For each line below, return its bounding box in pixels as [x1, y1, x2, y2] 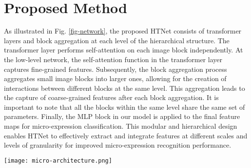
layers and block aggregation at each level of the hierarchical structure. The [4, 35, 230, 45]
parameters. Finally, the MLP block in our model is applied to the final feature [4, 111, 240, 121]
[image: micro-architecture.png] [4, 157, 112, 164]
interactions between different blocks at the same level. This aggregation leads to [4, 83, 245, 93]
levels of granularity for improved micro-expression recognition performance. [4, 140, 232, 150]
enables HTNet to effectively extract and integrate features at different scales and [4, 130, 248, 140]
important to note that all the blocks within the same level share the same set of [4, 101, 245, 112]
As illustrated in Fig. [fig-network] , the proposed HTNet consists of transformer [4, 26, 242, 36]
